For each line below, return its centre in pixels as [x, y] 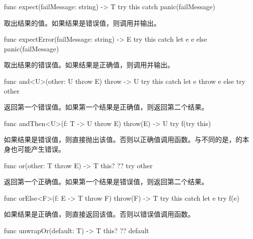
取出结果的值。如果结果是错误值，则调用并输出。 [82, 23]
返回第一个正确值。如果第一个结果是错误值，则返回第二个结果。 [106, 182]
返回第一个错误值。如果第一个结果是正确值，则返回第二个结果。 [106, 107]
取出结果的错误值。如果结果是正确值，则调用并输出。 [89, 65]
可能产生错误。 [41, 149]
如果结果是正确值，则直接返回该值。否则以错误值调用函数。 [99, 214]
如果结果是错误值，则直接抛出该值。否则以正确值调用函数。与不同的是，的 [123, 139]
